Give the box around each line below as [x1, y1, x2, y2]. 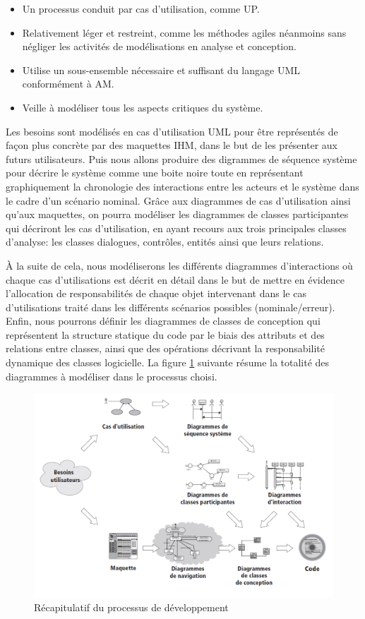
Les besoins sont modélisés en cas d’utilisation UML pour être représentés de [6, 124, 338, 138]
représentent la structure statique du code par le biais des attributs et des [6, 327, 325, 342]
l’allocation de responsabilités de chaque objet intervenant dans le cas [6, 286, 306, 301]
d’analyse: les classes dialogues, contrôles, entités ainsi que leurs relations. [6, 234, 324, 249]
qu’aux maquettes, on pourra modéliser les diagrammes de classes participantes [6, 207, 349, 222]
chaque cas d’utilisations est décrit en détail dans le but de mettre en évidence [6, 272, 345, 287]
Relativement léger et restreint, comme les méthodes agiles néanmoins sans [22, 25, 347, 40]
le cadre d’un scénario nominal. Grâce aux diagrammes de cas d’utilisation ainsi [6, 193, 351, 208]
